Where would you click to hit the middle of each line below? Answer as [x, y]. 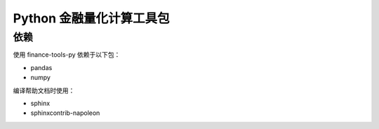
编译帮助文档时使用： [44, 90]
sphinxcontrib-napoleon [65, 113]
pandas [41, 67]
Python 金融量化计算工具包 [91, 18]
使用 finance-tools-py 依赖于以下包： [67, 55]
